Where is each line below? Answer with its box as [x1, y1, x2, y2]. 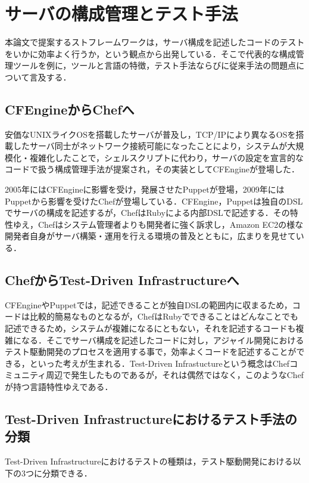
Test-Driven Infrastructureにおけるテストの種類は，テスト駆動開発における [5, 455, 293, 467]
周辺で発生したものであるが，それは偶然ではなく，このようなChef [46, 369, 304, 381]
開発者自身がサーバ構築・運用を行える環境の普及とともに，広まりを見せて [5, 230, 296, 242]
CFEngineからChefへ [5, 100, 135, 118]
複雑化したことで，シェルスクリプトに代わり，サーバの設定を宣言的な [29, 151, 304, 163]
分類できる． [42, 466, 92, 479]
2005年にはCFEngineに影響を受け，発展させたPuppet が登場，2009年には [5, 183, 285, 196]
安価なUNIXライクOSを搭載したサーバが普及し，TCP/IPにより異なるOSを [5, 128, 296, 140]
